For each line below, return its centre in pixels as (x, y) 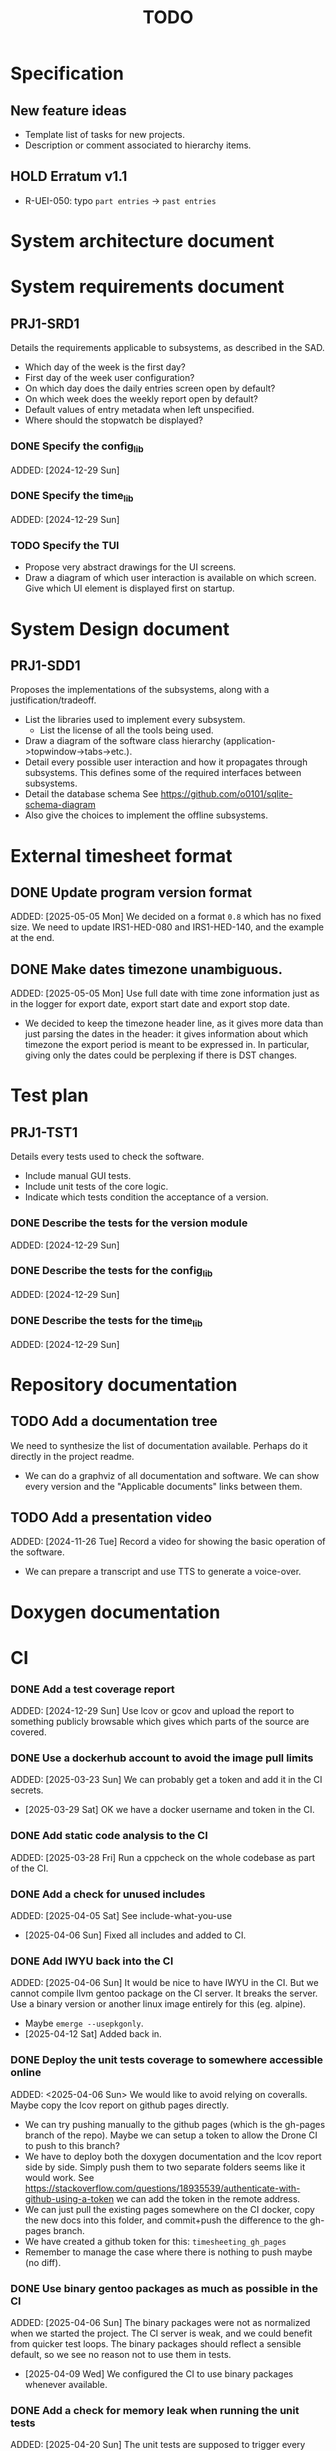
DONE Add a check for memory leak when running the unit (155, 2410)
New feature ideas (68, 110)
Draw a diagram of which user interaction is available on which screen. (170, 578)
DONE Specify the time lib (72, 497)
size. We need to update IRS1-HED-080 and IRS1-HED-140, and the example (167, 927)
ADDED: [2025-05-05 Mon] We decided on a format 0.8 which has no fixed (166, 917)
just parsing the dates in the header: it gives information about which (166, 1034)
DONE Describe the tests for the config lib (111, 1272)
